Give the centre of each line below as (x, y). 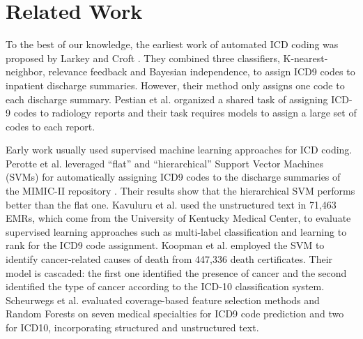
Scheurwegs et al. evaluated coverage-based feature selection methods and (163, 300)
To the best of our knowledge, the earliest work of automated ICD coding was (172, 44)
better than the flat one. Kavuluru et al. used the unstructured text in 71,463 (171, 204)
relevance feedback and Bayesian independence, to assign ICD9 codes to (202, 71)
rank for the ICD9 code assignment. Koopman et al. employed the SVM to (165, 245)
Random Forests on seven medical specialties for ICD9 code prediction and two (175, 314)
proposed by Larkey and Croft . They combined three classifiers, (143, 58)
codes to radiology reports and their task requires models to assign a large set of (185, 113)
